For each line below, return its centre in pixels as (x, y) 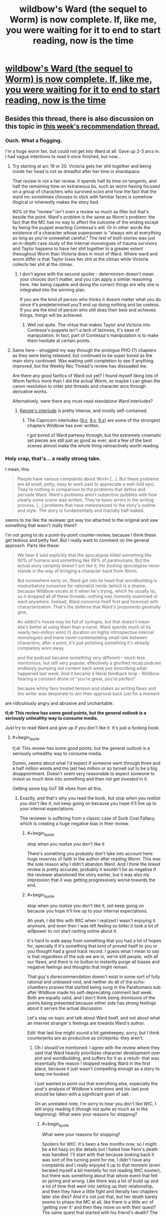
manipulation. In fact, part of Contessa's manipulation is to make (93, 335)
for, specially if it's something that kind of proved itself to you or (92, 946)
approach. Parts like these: (32, 546)
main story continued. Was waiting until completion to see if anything (83, 361)
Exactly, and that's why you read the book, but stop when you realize (90, 798)
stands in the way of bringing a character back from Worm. (78, 571)
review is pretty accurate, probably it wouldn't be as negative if (91, 869)
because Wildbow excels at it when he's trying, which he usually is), (87, 591)
